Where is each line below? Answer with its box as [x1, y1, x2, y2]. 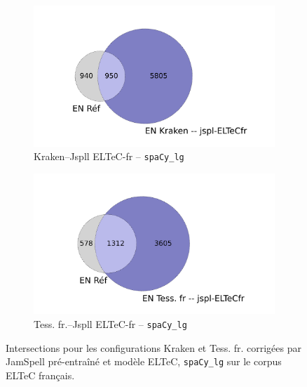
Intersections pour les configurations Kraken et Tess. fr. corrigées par [6, 340, 302, 355]
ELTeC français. [6, 367, 75, 382]
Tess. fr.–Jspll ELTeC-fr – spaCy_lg [34, 316, 187, 331]
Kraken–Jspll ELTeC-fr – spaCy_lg [34, 149, 184, 164]
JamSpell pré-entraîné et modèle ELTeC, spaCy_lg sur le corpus [6, 354, 282, 369]
